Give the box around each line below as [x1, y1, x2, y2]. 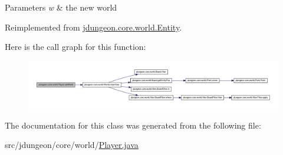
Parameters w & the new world [5, 1, 117, 13]
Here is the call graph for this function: [5, 41, 146, 53]
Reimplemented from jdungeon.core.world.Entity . [5, 21, 182, 33]
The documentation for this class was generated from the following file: [5, 119, 261, 131]
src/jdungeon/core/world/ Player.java [5, 139, 139, 151]
